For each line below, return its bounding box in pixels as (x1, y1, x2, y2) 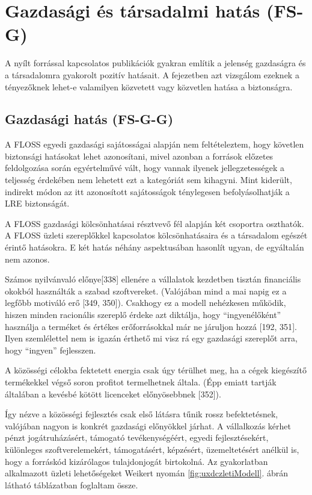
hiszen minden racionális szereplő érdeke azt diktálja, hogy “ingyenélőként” (5, 308, 281, 321)
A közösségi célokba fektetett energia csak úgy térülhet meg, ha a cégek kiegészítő (5, 364, 307, 376)
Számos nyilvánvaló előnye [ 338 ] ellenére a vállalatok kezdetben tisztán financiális (5, 273, 301, 285)
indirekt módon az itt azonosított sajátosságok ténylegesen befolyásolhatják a (5, 185, 290, 198)
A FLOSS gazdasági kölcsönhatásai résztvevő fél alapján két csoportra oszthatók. (5, 217, 304, 229)
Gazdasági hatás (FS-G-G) (5, 110, 174, 128)
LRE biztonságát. (5, 197, 70, 210)
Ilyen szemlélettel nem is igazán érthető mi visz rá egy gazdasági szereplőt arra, (5, 332, 298, 344)
